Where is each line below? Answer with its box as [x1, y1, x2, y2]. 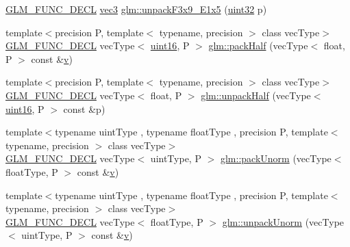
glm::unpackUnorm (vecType [222, 214, 345, 229]
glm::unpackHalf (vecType [201, 88, 311, 102]
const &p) [63, 101, 105, 116]
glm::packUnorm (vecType [220, 151, 332, 166]
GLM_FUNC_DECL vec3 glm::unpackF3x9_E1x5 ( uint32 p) [5, 2, 267, 16]
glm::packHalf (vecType [208, 38, 308, 53]
